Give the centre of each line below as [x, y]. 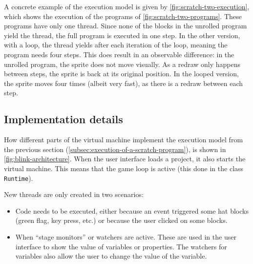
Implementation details [63, 119]
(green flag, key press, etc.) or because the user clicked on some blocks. [121, 220]
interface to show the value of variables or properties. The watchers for [121, 246]
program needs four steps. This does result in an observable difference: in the [119, 54]
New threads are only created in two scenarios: [74, 194]
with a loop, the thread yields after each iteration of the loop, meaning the [116, 45]
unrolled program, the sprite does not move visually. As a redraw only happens [122, 64]
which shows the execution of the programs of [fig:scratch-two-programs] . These [123, 16]
